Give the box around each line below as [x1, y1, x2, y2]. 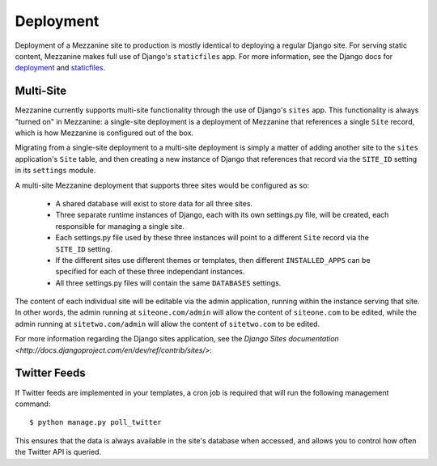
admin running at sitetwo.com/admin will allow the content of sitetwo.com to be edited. [15, 319, 320, 328]
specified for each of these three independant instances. [55, 267, 245, 277]
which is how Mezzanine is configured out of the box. [15, 128, 194, 138]
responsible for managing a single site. [55, 221, 185, 231]
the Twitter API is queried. [15, 447, 101, 457]
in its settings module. [15, 166, 96, 176]
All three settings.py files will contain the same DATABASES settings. [55, 277, 282, 287]
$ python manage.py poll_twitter [29, 417, 162, 427]
